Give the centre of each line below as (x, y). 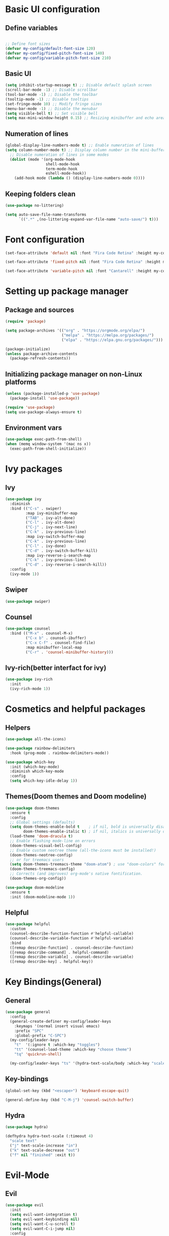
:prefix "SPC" (29, 1031)
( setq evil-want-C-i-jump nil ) (43, 1228)
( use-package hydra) (27, 1127)
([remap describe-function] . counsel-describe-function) (72, 948)
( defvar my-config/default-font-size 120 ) (50, 48)
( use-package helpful (28, 924)
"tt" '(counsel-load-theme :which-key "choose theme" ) (73, 1049)
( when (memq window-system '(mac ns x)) (48, 444)
